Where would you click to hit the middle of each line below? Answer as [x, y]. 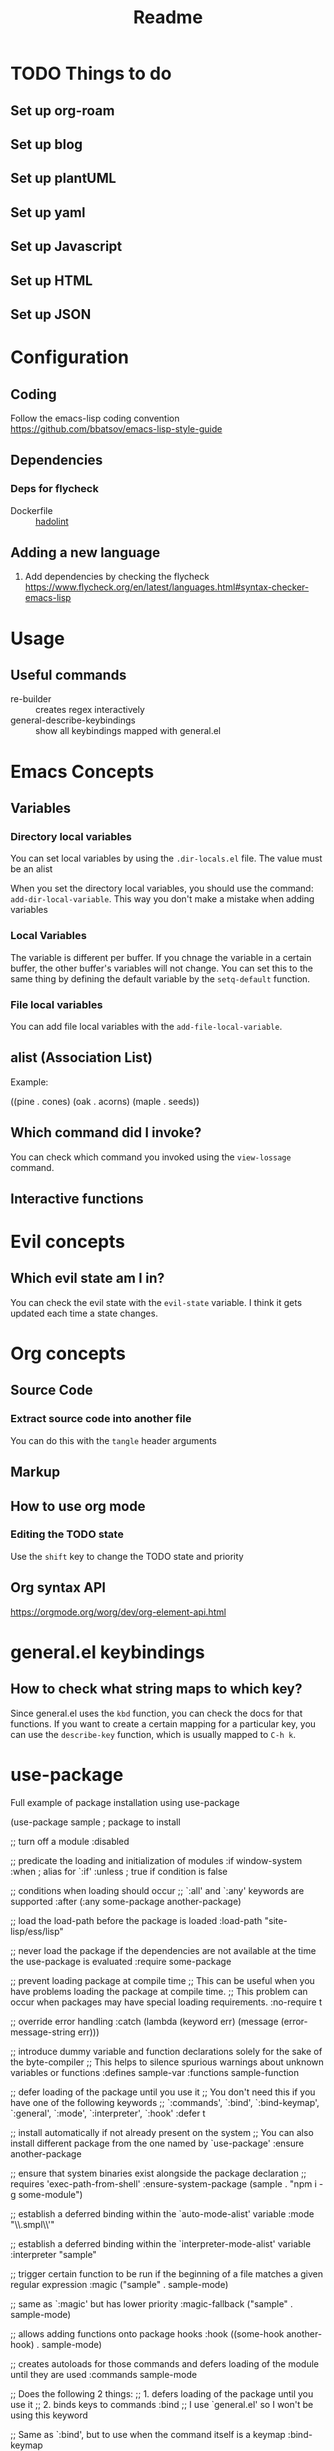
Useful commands [68, 675]
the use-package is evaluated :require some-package [121, 1961]
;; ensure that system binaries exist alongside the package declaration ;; [158, 2173]
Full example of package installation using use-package [125, 1802]
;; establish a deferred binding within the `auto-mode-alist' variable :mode [162, 2213]
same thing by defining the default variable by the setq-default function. [160, 978]
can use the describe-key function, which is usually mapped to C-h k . [153, 1734]
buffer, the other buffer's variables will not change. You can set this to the [161, 968]
